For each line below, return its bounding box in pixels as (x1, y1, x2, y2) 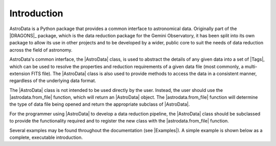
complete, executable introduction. (9, 134, 83, 140)
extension (9, 70, 31, 77)
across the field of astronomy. (9, 46, 73, 53)
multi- (244, 63, 258, 69)
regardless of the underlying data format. (9, 78, 97, 84)
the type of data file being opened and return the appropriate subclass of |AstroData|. (9, 101, 190, 107)
